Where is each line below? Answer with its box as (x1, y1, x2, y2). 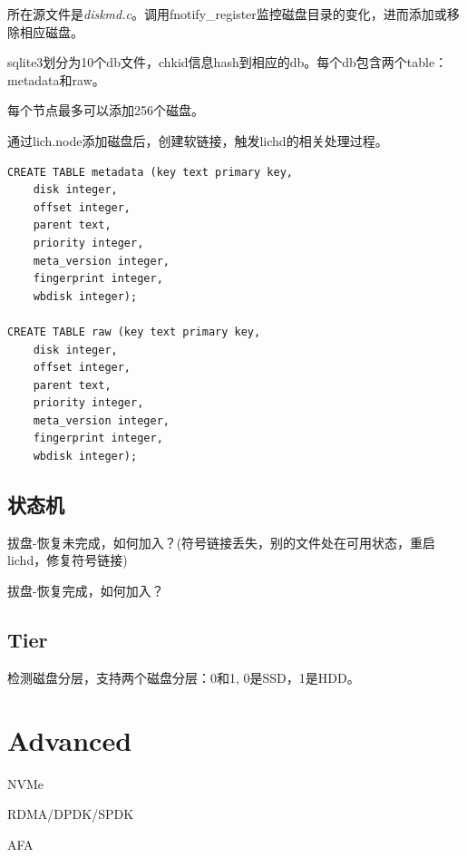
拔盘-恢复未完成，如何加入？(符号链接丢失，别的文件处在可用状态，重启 (7, 532, 436, 551)
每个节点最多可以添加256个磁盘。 (7, 101, 204, 120)
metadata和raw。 (7, 70, 105, 89)
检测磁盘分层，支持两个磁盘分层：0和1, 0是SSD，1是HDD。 (7, 667, 360, 687)
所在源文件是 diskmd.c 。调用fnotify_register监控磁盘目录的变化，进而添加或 (7, 5, 447, 23)
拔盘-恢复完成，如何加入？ (7, 581, 164, 600)
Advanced (7, 721, 132, 758)
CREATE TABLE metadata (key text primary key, (7, 165, 293, 179)
